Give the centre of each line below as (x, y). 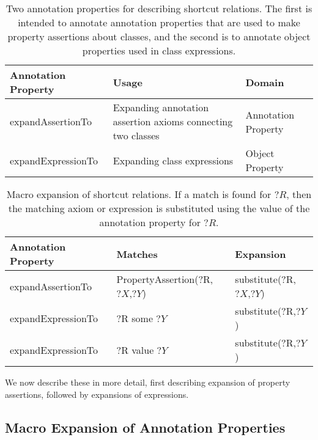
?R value (135, 350)
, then (299, 194)
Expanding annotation (161, 107)
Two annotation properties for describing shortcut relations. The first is (159, 8)
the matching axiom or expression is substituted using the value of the (159, 208)
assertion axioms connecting (173, 121)
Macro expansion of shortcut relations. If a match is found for (139, 194)
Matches (137, 254)
